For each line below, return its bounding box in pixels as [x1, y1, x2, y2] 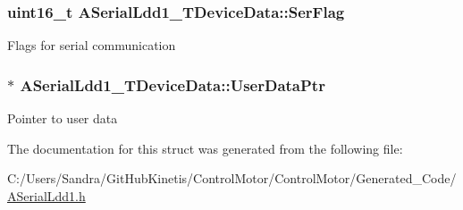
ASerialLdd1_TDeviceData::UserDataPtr [20, 73, 325, 96]
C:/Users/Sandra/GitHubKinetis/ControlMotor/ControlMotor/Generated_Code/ [7, 169, 457, 188]
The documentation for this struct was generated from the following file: [7, 139, 403, 157]
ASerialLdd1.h [7, 186, 86, 205]
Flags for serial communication [7, 36, 176, 55]
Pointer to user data [7, 109, 118, 128]
